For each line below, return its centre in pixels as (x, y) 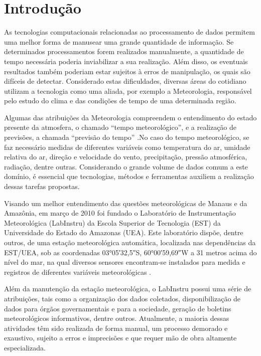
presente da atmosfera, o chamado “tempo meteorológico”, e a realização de (120, 127)
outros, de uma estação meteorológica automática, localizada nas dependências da (130, 242)
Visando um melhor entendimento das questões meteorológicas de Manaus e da (126, 203)
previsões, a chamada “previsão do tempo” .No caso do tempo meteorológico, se (127, 137)
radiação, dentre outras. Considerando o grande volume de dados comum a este (126, 166)
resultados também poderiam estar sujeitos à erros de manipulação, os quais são (127, 71)
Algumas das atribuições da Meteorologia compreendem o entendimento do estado (130, 117)
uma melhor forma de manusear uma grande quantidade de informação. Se (119, 41)
